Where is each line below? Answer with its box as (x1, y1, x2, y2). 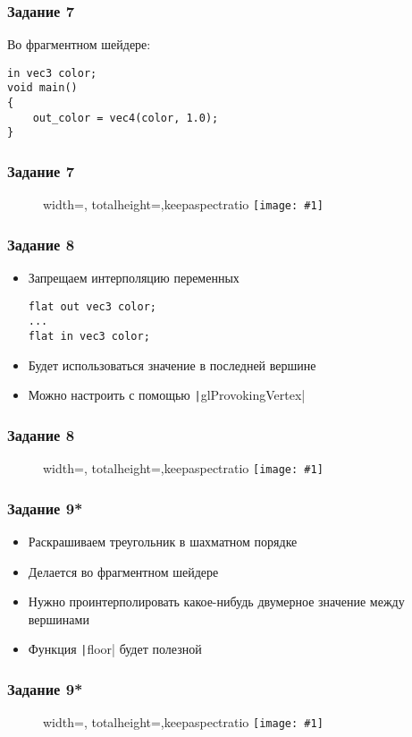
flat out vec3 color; (28, 300, 156, 313)
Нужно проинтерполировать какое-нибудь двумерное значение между (28, 592, 405, 611)
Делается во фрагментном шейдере (28, 562, 219, 580)
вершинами (28, 609, 89, 628)
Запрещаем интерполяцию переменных (28, 268, 240, 287)
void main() (7, 81, 78, 95)
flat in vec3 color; (28, 330, 150, 343)
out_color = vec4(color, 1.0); (32, 111, 219, 124)
